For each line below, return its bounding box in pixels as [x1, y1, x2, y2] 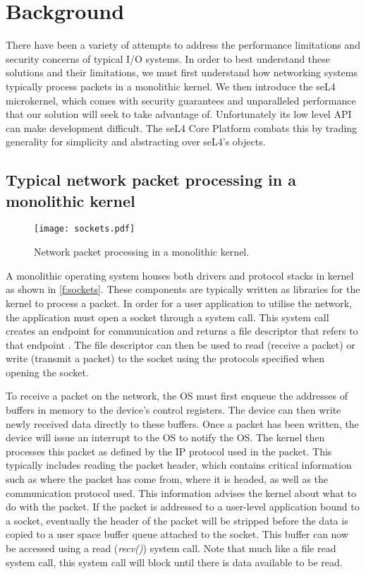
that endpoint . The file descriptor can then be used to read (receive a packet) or [6, 337, 355, 352]
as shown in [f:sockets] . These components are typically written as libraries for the [6, 282, 360, 297]
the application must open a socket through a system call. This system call [6, 309, 329, 324]
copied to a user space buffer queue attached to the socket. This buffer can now [6, 527, 349, 542]
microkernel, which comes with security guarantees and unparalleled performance [6, 92, 356, 107]
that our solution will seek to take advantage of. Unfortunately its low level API [6, 107, 352, 121]
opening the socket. [6, 364, 89, 379]
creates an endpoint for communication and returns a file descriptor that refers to [6, 323, 358, 338]
